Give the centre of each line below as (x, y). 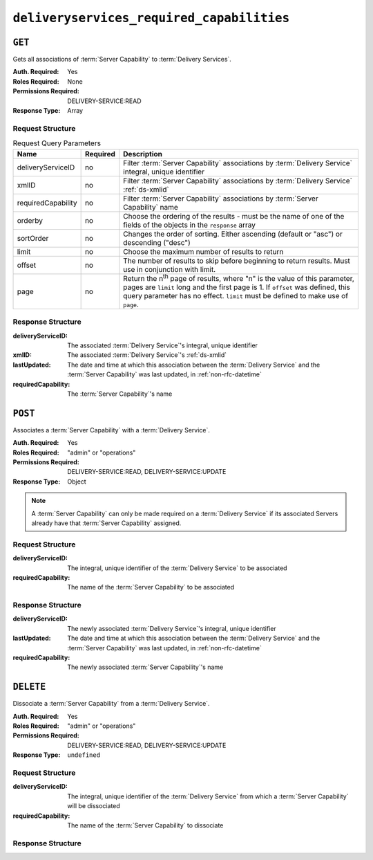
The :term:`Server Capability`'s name (120, 394)
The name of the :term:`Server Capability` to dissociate (145, 825)
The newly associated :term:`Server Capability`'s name (145, 667)
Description (143, 154)
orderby (30, 220)
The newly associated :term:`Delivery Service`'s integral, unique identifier (172, 628)
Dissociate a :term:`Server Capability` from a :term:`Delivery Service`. (111, 704)
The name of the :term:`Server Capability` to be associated (151, 587)
